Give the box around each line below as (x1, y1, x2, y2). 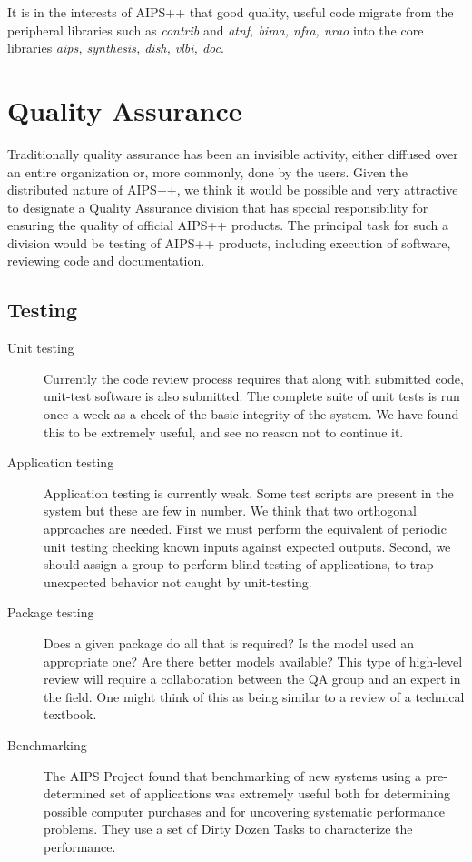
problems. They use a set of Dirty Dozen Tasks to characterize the (44, 819, 413, 838)
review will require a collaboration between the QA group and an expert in (44, 669, 461, 688)
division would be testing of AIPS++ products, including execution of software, (7, 233, 451, 252)
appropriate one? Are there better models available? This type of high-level (44, 651, 463, 670)
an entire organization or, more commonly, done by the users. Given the (7, 162, 408, 181)
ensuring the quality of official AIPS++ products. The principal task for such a (7, 215, 449, 235)
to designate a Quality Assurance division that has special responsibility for (7, 197, 428, 216)
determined (44, 784, 106, 803)
